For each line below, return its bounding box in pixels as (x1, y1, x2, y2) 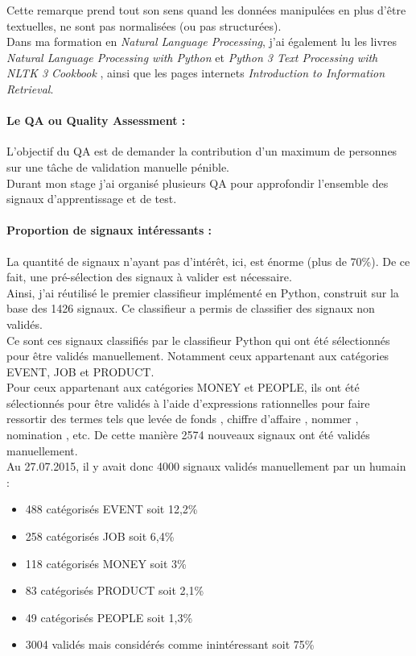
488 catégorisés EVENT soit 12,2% (25, 500, 198, 517)
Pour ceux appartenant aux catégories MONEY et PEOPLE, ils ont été (6, 379, 360, 396)
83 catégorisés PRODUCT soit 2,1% (25, 582, 204, 599)
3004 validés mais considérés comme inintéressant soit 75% (25, 636, 315, 653)
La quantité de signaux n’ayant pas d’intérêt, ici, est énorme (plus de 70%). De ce (6, 252, 410, 269)
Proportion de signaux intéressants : (6, 222, 212, 239)
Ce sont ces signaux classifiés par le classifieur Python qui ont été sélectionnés (6, 331, 390, 348)
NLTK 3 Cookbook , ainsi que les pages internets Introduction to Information (6, 64, 385, 81)
